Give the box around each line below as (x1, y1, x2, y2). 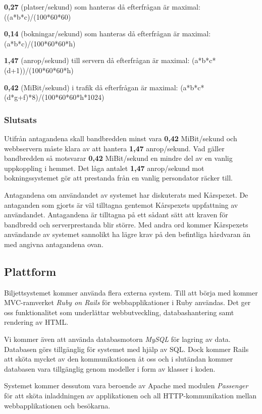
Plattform (4, 263, 57, 279)
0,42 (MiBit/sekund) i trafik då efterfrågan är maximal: (4, 82, 178, 92)
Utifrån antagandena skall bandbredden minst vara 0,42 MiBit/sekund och (4, 133, 237, 143)
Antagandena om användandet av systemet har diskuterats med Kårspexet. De (4, 189, 248, 200)
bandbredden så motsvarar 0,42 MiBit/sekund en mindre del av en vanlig (4, 153, 233, 163)
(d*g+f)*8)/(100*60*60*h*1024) (4, 92, 104, 102)
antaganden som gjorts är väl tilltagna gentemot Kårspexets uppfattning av (4, 199, 238, 210)
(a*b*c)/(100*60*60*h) (4, 38, 76, 48)
